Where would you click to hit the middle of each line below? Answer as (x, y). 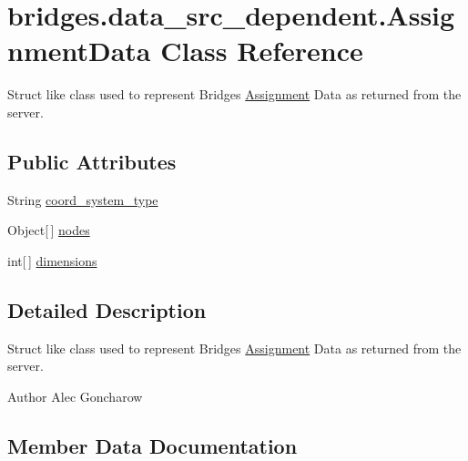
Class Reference (262, 51)
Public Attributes (92, 161)
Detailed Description (107, 309)
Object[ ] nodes (49, 230)
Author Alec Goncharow (75, 396)
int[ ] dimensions (52, 260)
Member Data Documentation (153, 445)
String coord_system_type (83, 199)
